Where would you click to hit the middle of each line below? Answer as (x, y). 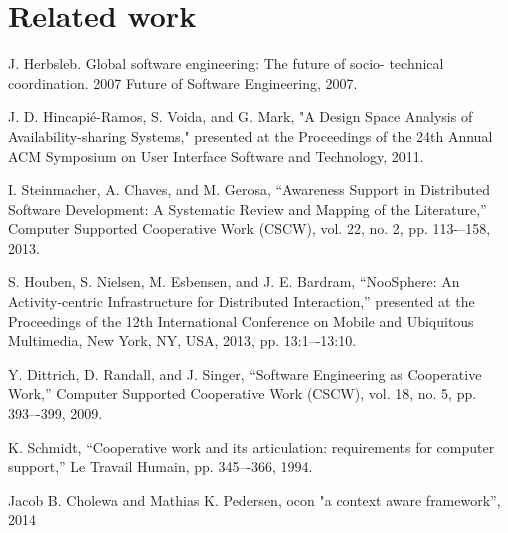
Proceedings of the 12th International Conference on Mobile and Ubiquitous (241, 320)
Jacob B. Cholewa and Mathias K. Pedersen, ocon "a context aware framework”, (254, 499)
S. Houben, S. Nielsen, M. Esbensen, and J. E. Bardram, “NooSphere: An (234, 281)
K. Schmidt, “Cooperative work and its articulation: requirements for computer (251, 446)
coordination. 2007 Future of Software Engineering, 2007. (183, 82)
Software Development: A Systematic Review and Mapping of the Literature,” (247, 208)
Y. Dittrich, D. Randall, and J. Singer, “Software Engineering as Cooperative (245, 373)
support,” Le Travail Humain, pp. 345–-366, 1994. (160, 466)
